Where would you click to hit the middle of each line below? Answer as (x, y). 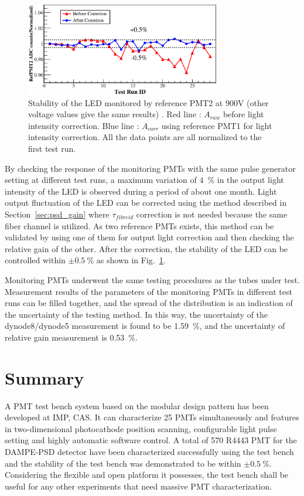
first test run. (52, 149)
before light (243, 114)
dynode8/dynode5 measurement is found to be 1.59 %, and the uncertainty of (145, 326)
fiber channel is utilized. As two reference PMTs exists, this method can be (139, 225)
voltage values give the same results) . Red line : (115, 114)
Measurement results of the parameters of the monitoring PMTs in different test (148, 291)
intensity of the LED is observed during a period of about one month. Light (141, 191)
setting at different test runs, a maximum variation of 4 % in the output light (144, 180)
